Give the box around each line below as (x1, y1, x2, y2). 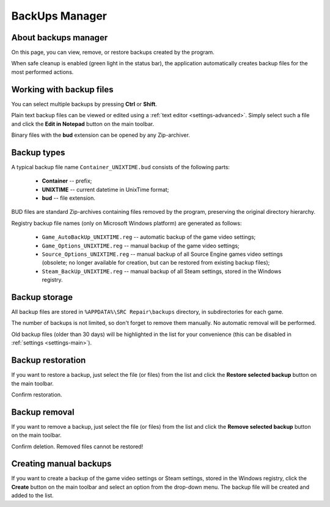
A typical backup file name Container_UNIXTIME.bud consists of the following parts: (11, 163, 230, 170)
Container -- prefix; (42, 177, 92, 184)
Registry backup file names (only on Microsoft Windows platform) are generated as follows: (11, 219, 242, 227)
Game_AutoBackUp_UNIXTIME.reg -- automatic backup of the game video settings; (42, 233, 256, 241)
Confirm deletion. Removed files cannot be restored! (11, 443, 144, 450)
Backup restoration (11, 355, 86, 366)
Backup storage (11, 292, 73, 302)
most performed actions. (11, 68, 74, 76)
